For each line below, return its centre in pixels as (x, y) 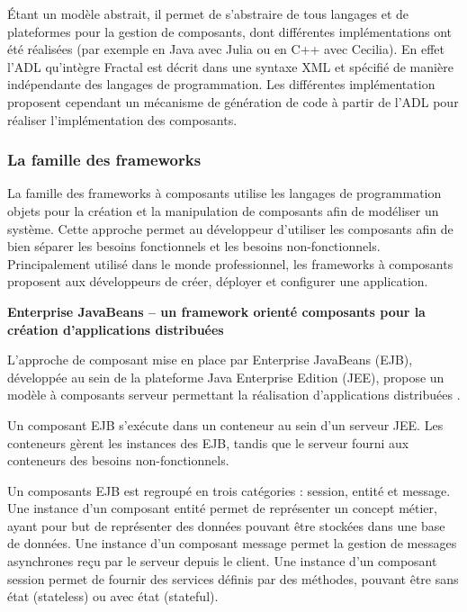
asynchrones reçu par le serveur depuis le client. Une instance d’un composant (222, 561)
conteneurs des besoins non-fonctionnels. (118, 460)
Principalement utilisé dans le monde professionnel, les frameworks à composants (230, 263)
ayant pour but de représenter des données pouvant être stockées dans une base (226, 525)
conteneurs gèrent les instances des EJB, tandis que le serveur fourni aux (208, 442)
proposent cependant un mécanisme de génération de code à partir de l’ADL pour (233, 101)
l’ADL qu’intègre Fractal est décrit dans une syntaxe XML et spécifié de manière (230, 66)
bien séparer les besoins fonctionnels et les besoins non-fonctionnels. (194, 246)
